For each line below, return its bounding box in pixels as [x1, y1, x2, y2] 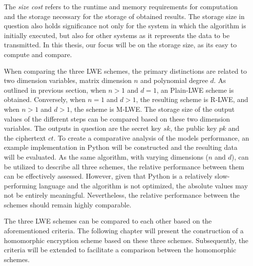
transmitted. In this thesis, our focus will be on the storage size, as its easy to [4, 40, 237, 50]
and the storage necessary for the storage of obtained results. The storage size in [4, 11, 245, 21]
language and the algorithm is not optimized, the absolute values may [39, 180, 248, 190]
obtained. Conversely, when [4, 94, 85, 104]
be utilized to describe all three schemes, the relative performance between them [4, 161, 244, 171]
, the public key [170, 123, 217, 133]
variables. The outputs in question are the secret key [4, 123, 162, 133]
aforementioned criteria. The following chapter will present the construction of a [4, 225, 244, 236]
